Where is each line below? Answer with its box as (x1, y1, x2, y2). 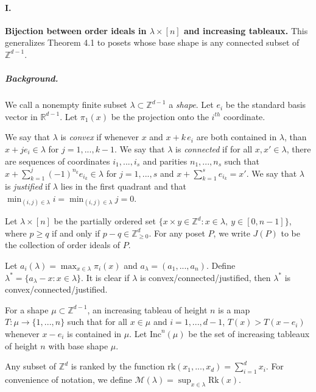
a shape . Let (169, 98, 214, 111)
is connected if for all (175, 142, 253, 155)
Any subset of (5, 360, 57, 372)
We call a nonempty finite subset (5, 98, 127, 111)
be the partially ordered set (54, 215, 156, 227)
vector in (5, 110, 38, 123)
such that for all (67, 315, 127, 328)
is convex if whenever (60, 130, 139, 143)
